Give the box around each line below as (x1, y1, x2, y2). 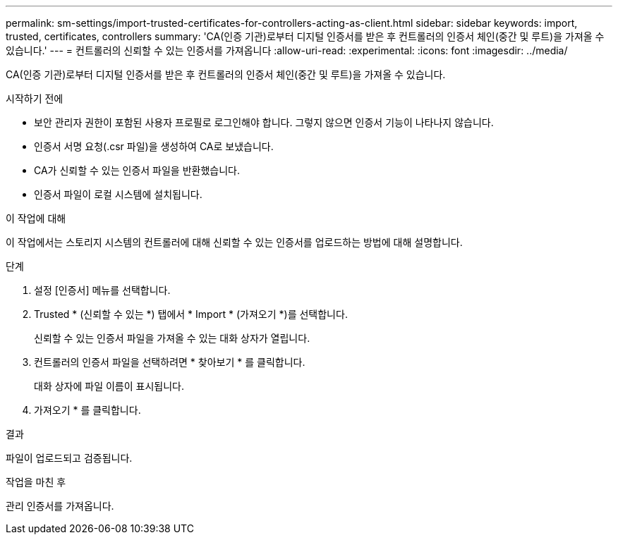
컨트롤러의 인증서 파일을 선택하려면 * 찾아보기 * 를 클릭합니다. (34, 356, 305, 368)
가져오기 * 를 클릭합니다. (34, 404, 141, 416)
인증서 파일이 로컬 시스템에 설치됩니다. (34, 188, 202, 200)
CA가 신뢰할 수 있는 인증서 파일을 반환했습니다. (34, 164, 240, 176)
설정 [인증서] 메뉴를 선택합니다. (34, 284, 171, 296)
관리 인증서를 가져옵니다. (6, 500, 114, 512)
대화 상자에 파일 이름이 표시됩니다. (34, 380, 184, 392)
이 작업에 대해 (6, 212, 66, 224)
